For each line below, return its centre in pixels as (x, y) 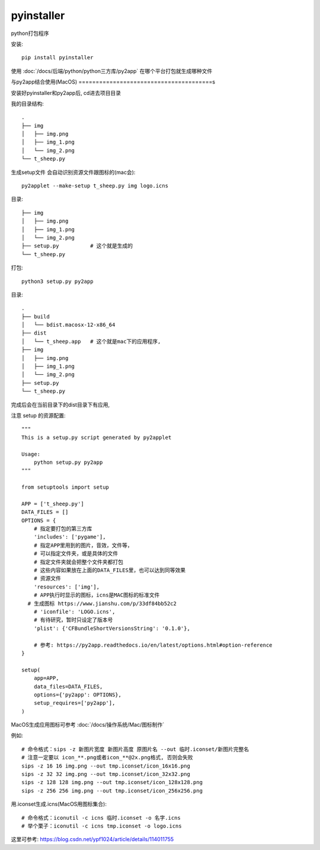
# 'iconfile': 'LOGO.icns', (74, 612)
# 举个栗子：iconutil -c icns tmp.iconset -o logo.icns (102, 826)
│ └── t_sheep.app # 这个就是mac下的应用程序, (91, 341)
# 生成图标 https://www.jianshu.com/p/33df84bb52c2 (102, 603)
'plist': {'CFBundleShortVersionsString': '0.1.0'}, (112, 628)
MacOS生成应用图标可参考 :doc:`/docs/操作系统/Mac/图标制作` (88, 725)
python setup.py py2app (68, 462)
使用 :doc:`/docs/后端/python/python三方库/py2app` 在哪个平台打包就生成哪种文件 (112, 71)
